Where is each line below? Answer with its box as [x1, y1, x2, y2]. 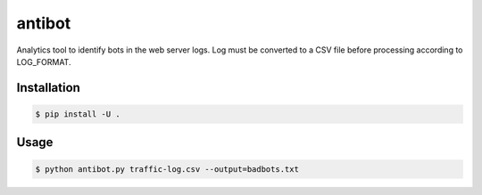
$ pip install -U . [35, 109, 120, 119]
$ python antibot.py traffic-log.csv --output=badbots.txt [35, 164, 299, 174]
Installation [16, 80, 80, 95]
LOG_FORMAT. [16, 56, 71, 67]
